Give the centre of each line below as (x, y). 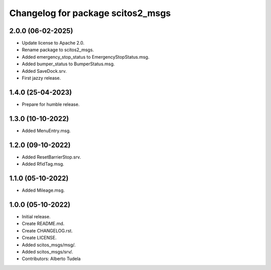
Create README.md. (43, 224)
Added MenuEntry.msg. (46, 130)
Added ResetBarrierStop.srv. (51, 157)
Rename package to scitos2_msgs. (58, 50)
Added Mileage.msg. (43, 190)
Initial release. (36, 216)
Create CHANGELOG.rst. (47, 230)
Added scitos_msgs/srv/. (47, 251)
